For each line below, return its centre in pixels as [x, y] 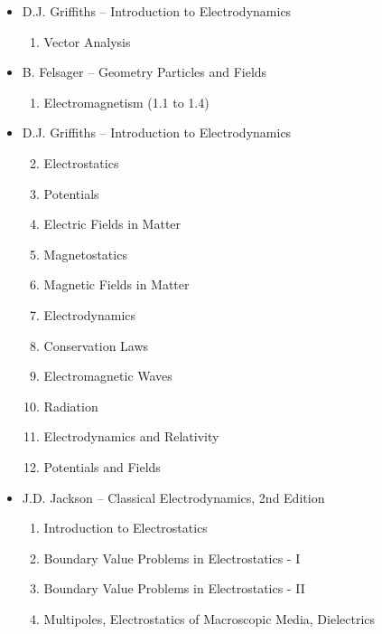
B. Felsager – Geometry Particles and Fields [144, 72]
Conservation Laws [96, 345]
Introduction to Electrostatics [126, 528]
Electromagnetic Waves [108, 376]
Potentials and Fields [102, 466]
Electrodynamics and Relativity [131, 436]
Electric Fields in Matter [112, 224]
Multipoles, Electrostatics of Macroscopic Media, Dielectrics [210, 618]
